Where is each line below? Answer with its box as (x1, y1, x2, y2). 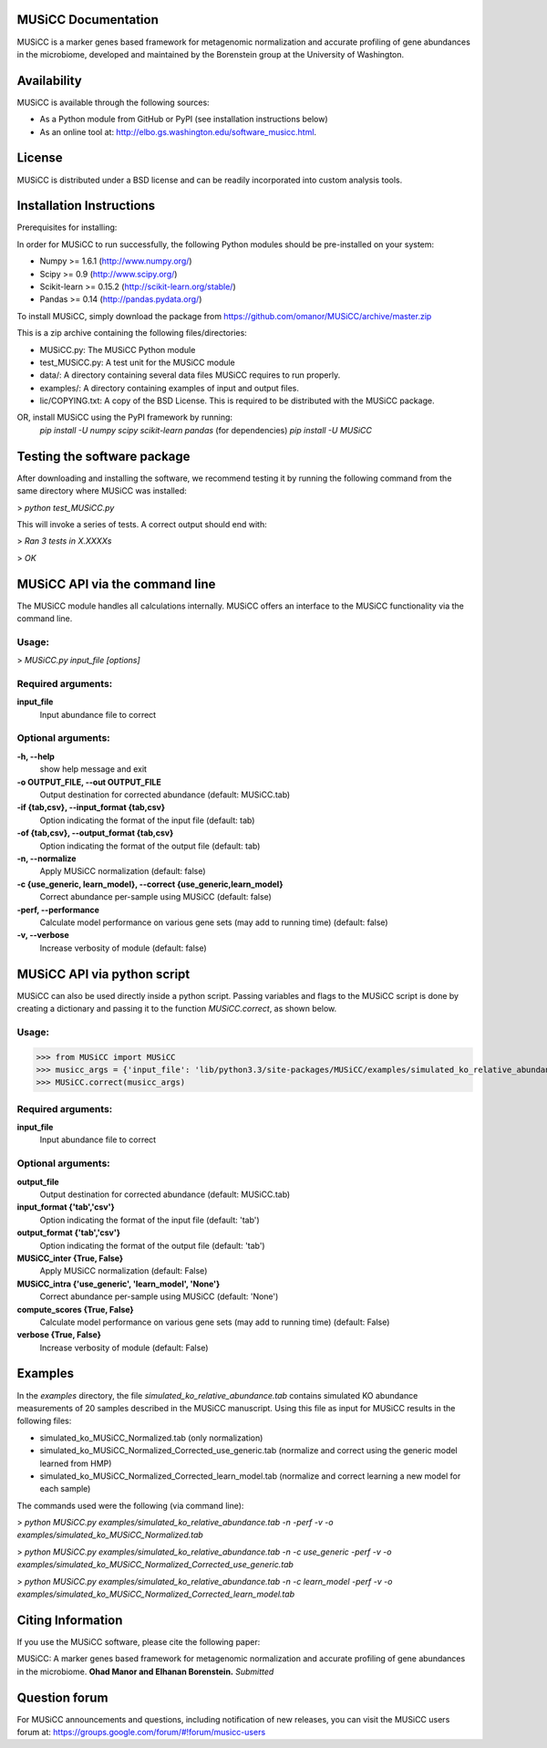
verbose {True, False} (16, 1329, 102, 1340)
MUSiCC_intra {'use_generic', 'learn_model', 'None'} (16, 1278, 221, 1289)
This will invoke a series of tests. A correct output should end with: (16, 518, 268, 529)
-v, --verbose (16, 930, 70, 941)
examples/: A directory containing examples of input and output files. (39, 382, 300, 393)
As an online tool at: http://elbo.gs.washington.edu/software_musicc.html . (39, 126, 317, 137)
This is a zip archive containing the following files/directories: (16, 328, 248, 338)
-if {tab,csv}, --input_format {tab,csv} (16, 802, 166, 813)
